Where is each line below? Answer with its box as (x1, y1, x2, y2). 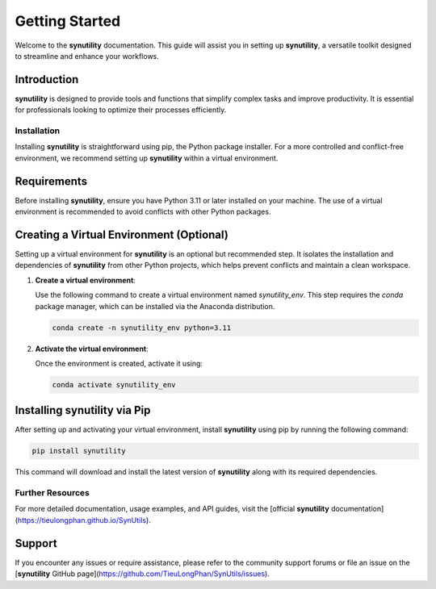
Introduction (15, 73, 79, 86)
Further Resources (15, 487, 90, 499)
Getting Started (15, 12, 121, 30)
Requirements (15, 174, 88, 188)
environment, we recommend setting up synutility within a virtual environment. (15, 153, 279, 163)
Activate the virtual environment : (35, 344, 149, 353)
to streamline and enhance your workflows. (15, 51, 159, 61)
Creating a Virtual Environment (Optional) (15, 228, 229, 241)
